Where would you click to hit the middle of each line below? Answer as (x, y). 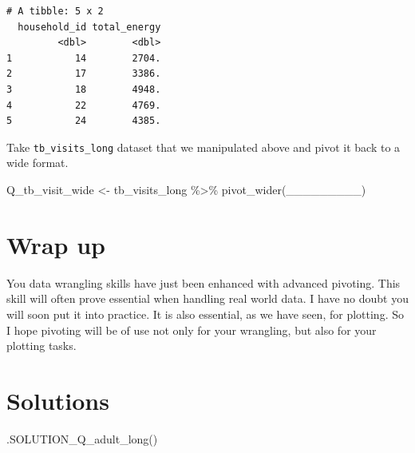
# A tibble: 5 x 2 (55, 11)
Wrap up (56, 244)
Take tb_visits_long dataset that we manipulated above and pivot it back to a (204, 147)
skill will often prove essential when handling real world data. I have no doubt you (207, 298)
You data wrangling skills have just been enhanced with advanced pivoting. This (204, 282)
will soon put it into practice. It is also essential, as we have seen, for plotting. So (205, 314)
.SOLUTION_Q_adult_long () (82, 438)
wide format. (38, 163)
